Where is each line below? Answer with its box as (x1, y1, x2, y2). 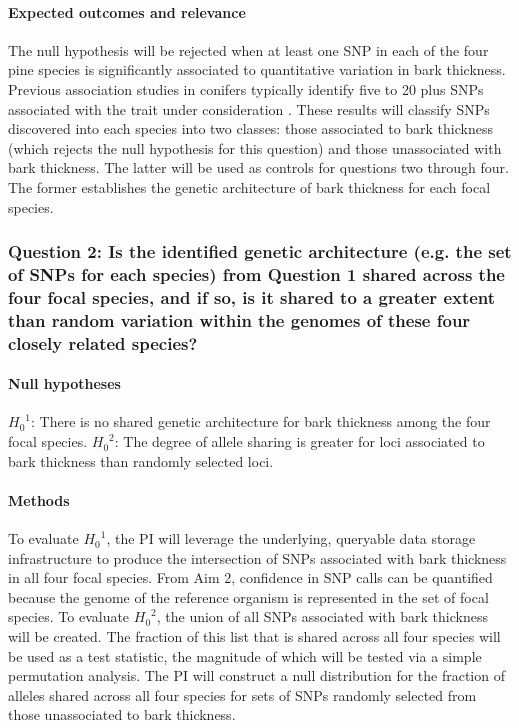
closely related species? (8, 330, 198, 355)
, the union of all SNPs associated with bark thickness (156, 606, 488, 627)
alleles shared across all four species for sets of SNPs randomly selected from (8, 684, 477, 705)
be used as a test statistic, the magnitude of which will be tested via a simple (8, 645, 482, 666)
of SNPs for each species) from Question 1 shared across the (8, 261, 505, 286)
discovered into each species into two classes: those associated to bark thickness (8, 118, 493, 139)
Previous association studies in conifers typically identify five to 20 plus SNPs (8, 78, 484, 99)
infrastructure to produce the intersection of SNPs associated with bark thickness (8, 547, 507, 568)
